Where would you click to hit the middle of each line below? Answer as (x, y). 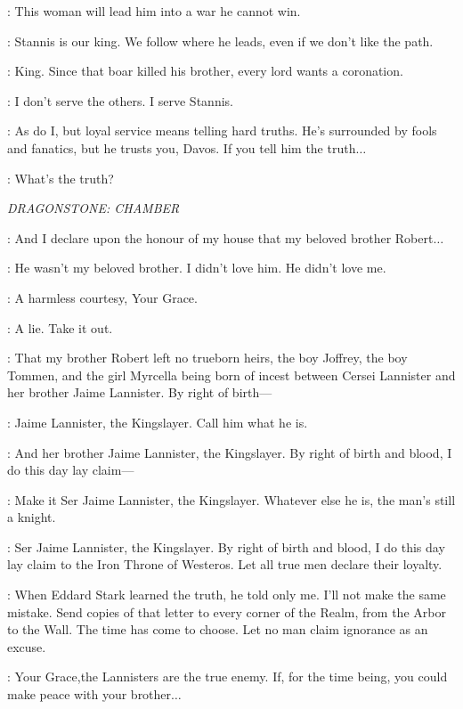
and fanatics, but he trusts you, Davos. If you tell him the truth (182, 147)
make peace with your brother (89, 694)
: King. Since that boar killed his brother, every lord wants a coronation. (205, 71)
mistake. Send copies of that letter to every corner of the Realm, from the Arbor (227, 611)
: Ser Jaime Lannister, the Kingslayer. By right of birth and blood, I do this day (226, 546)
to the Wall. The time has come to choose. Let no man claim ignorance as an (218, 629)
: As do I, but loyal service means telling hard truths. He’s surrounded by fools (222, 130)
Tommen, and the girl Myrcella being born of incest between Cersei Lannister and (231, 375)
